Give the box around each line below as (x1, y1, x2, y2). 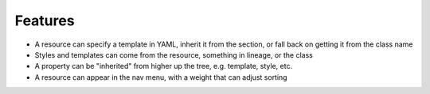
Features (14, 12, 75, 29)
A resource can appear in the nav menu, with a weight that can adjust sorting (34, 72, 287, 82)
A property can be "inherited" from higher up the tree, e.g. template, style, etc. (34, 62, 293, 71)
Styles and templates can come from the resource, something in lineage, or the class (34, 50, 314, 59)
